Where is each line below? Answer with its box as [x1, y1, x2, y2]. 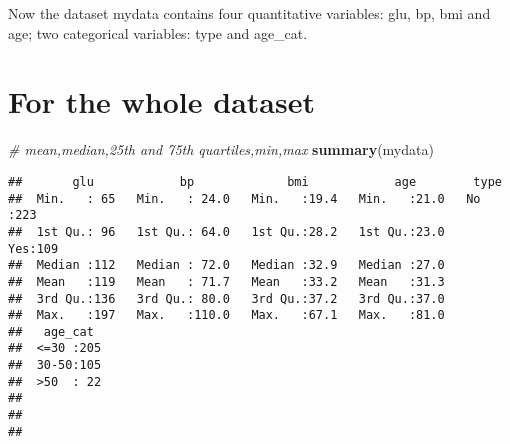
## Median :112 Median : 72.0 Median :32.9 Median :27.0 [8, 258, 445, 273]
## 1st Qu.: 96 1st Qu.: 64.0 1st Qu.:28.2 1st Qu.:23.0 [8, 224, 445, 239]
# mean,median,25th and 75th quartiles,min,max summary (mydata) [8, 139, 434, 160]
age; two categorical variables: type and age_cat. [8, 22, 308, 43]
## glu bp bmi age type [8, 174, 502, 189]
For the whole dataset [8, 81, 315, 122]
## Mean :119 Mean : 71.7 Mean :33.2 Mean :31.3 [8, 274, 445, 289]
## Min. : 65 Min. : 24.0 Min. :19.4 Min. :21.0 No [8, 191, 481, 206]
